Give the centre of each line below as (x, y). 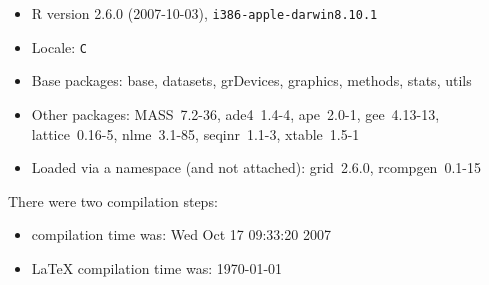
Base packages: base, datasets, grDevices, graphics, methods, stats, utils (251, 80)
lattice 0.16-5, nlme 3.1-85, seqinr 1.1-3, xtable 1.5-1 (195, 133)
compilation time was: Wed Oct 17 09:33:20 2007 (181, 234)
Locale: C (59, 46)
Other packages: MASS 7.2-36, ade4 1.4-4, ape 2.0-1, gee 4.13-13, (235, 113)
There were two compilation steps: (113, 200)
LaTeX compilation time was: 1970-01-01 (157, 267)
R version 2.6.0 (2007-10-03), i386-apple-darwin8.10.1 (204, 13)
